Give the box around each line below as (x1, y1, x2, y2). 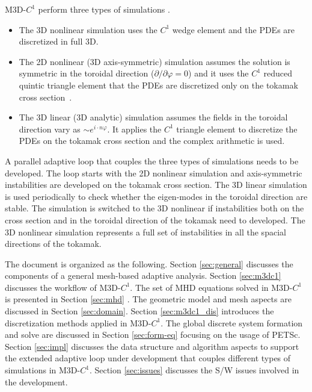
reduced (263, 67, 293, 79)
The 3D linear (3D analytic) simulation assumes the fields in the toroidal (19, 111, 288, 123)
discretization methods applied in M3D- (5, 316, 151, 329)
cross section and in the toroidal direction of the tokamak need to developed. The (5, 213, 305, 226)
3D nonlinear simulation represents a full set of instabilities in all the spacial (5, 225, 286, 238)
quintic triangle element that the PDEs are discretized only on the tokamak (19, 78, 298, 91)
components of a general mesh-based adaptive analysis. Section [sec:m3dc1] (5, 269, 281, 282)
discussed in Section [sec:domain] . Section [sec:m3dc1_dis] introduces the (5, 305, 274, 317)
